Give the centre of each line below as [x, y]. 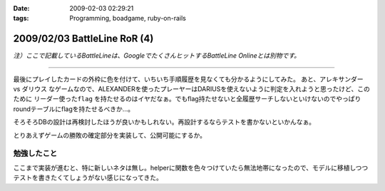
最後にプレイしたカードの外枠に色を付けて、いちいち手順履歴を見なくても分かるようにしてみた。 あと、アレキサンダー [188, 79]
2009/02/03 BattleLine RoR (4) [83, 39]
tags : [21, 19]
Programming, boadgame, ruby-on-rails [128, 19]
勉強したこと [35, 153]
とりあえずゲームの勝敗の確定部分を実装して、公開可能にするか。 [110, 135]
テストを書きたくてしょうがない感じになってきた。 [88, 177]
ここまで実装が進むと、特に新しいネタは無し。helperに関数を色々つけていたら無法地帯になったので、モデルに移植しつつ [191, 167]
